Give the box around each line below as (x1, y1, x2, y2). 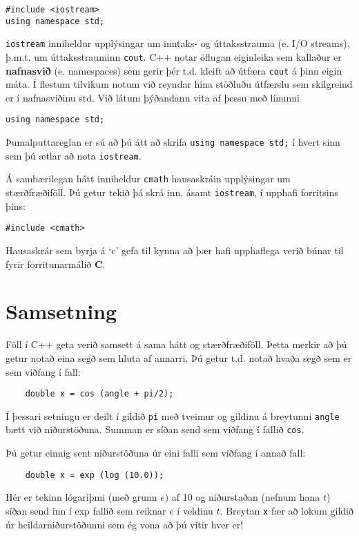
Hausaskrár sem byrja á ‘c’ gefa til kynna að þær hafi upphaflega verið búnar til (6, 243, 344, 257)
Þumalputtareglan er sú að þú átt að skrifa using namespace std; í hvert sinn (6, 135, 340, 149)
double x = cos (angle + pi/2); (25, 389, 174, 399)
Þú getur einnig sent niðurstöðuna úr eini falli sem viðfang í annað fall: (6, 446, 306, 460)
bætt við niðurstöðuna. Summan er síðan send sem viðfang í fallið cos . (6, 422, 304, 437)
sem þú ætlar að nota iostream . (6, 148, 142, 162)
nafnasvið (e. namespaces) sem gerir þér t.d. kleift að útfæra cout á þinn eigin (6, 63, 342, 77)
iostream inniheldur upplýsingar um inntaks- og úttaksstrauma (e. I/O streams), (6, 36, 350, 50)
